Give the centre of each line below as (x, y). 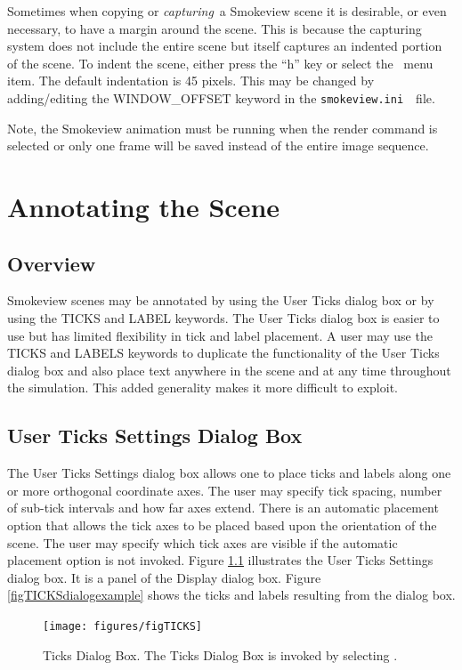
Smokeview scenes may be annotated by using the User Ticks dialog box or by (221, 300)
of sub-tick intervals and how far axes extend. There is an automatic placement (223, 508)
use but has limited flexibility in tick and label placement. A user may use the (220, 335)
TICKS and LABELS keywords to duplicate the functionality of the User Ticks (223, 353)
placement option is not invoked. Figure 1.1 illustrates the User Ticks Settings (220, 560)
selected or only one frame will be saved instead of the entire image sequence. (218, 145)
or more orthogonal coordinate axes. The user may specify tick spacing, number (225, 490)
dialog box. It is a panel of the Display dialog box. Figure (164, 577)
